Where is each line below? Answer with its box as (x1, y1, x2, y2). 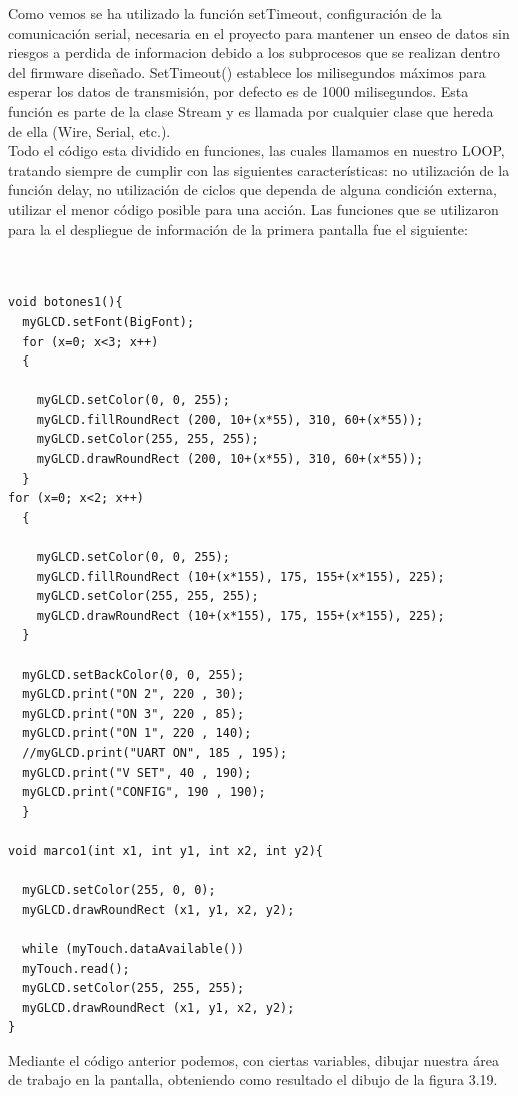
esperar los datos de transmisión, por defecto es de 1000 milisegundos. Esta (8, 81, 469, 102)
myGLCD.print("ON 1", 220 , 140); (22, 726, 252, 741)
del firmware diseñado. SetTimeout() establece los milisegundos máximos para (8, 61, 486, 82)
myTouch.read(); (22, 961, 130, 976)
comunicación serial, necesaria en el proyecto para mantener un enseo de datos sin (8, 22, 510, 43)
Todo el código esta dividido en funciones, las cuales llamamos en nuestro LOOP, (8, 140, 505, 161)
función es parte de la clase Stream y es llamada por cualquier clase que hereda (8, 100, 494, 121)
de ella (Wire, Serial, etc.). (8, 120, 171, 141)
